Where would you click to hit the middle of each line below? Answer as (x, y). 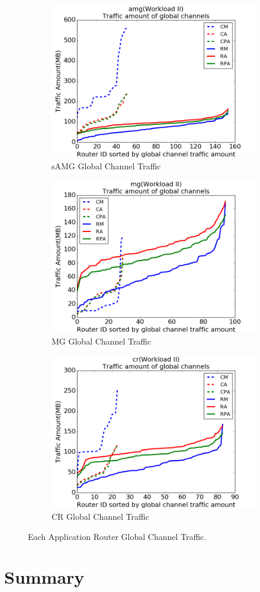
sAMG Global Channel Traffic (106, 165)
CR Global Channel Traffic (100, 516)
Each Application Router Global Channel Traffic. (117, 536)
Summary (44, 577)
